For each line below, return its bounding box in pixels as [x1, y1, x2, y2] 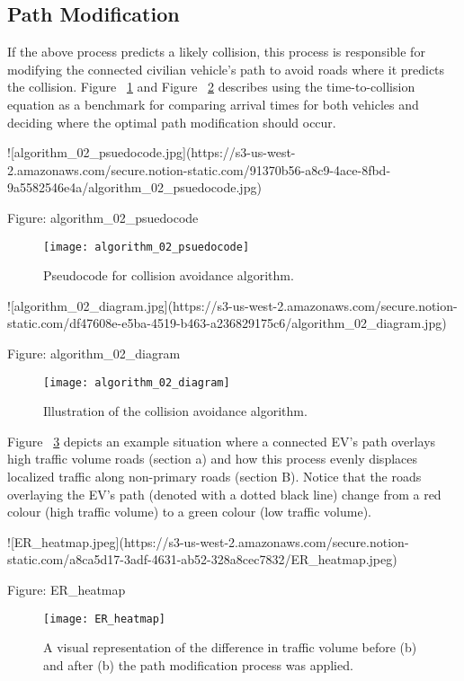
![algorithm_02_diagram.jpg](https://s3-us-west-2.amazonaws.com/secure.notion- [7, 296, 458, 314]
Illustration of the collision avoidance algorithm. [43, 402, 308, 420]
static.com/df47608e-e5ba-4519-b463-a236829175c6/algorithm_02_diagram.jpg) [7, 314, 447, 332]
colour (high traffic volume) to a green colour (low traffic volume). [7, 502, 372, 521]
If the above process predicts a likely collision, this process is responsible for [7, 42, 425, 61]
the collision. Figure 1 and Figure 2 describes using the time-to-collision [7, 77, 415, 96]
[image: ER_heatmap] [43, 612, 166, 625]
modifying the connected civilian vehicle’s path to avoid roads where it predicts [7, 59, 445, 78]
